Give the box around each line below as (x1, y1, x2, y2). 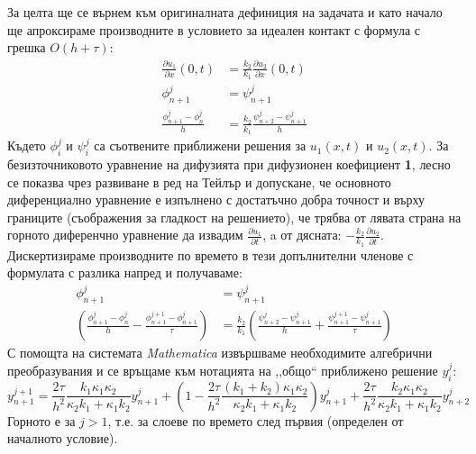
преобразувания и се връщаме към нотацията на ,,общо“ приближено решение (7, 360, 438, 379)
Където (7, 136, 46, 155)
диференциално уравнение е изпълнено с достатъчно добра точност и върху (7, 190, 425, 209)
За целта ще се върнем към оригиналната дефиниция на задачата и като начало (7, 3, 443, 21)
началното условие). (7, 429, 118, 448)
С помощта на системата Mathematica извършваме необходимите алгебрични (7, 343, 433, 362)
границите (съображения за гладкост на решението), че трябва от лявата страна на (7, 207, 462, 226)
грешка (7, 38, 46, 57)
